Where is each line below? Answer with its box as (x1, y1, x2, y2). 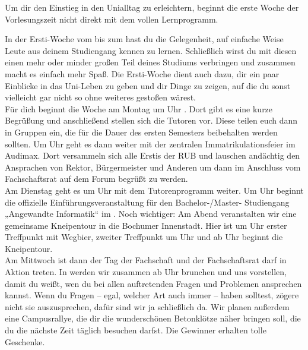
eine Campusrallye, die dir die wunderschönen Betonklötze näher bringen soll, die (5, 312, 301, 324)
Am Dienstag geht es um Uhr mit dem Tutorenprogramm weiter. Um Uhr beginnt (5, 184, 304, 196)
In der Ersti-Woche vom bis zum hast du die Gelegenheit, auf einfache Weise (5, 33, 284, 45)
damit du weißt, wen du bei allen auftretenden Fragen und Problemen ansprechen (5, 277, 302, 289)
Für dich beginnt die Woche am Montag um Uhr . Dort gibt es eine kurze (5, 102, 273, 115)
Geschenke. (5, 335, 45, 348)
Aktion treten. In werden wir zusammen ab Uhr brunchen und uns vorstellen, (5, 266, 287, 278)
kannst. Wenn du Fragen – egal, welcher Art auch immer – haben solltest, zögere (5, 289, 299, 301)
